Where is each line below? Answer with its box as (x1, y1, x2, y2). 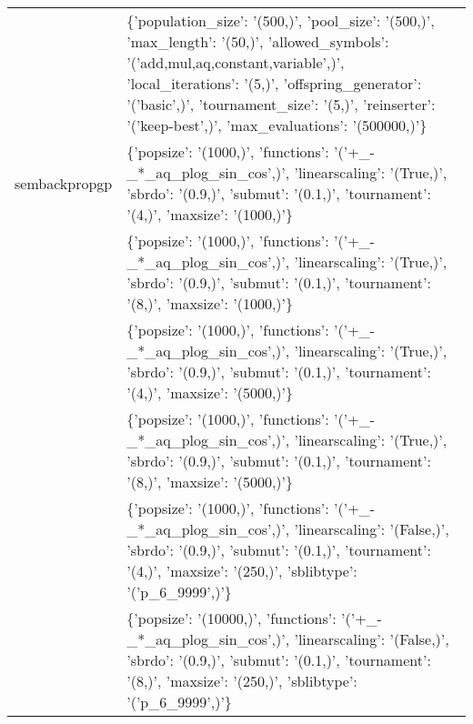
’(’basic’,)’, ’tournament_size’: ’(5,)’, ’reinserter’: (126, 94, 436, 115)
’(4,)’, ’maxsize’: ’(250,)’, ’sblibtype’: (126, 560, 357, 581)
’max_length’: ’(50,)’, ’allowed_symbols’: (126, 31, 389, 52)
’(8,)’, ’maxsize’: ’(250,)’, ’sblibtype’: (126, 670, 357, 691)
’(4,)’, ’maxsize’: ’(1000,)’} (126, 204, 294, 225)
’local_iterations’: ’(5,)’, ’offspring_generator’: (126, 73, 422, 94)
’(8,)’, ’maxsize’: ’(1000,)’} (126, 293, 294, 314)
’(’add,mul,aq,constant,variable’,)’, (126, 52, 345, 73)
